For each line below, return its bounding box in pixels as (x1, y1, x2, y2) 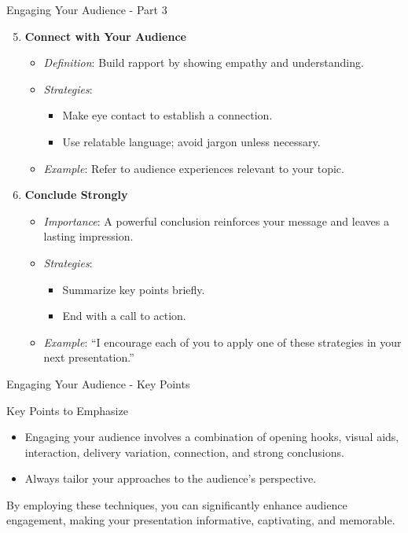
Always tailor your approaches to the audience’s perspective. (24, 470, 317, 487)
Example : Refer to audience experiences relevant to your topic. (43, 160, 344, 176)
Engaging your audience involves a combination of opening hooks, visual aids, (24, 428, 399, 445)
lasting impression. (43, 228, 134, 244)
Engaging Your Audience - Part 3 (6, 2, 167, 17)
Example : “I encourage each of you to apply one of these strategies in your (43, 333, 402, 350)
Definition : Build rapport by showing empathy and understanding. (43, 54, 364, 71)
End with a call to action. (62, 307, 186, 324)
